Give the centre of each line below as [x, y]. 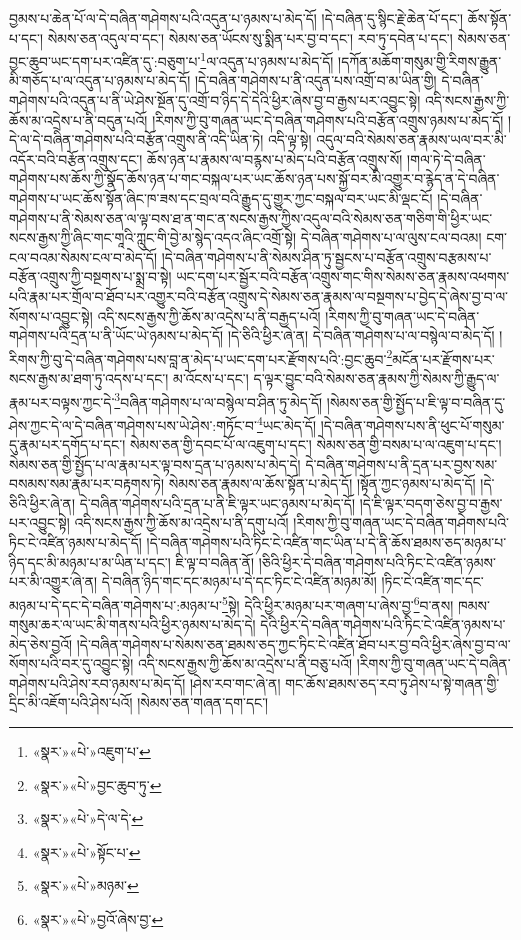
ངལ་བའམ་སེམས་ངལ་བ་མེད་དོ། [83, 256]
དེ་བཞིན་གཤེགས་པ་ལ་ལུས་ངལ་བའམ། [391, 237]
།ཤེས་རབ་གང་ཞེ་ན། [235, 682]
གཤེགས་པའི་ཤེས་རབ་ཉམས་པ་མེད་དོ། [97, 682]
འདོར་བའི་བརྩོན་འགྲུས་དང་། [76, 158]
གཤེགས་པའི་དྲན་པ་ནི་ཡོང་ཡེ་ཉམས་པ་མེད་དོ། [116, 335]
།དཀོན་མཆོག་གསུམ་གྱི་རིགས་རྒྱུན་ [420, 60]
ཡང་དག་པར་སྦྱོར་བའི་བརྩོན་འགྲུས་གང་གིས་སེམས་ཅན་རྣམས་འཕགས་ [343, 276]
